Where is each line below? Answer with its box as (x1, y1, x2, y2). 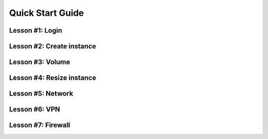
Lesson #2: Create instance (9, 42, 96, 50)
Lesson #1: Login (9, 26, 63, 35)
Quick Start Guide (9, 7, 84, 18)
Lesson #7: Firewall (9, 121, 70, 130)
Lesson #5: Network (9, 90, 73, 98)
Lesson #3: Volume (9, 58, 70, 66)
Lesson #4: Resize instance (9, 74, 96, 82)
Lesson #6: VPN (9, 105, 61, 114)
